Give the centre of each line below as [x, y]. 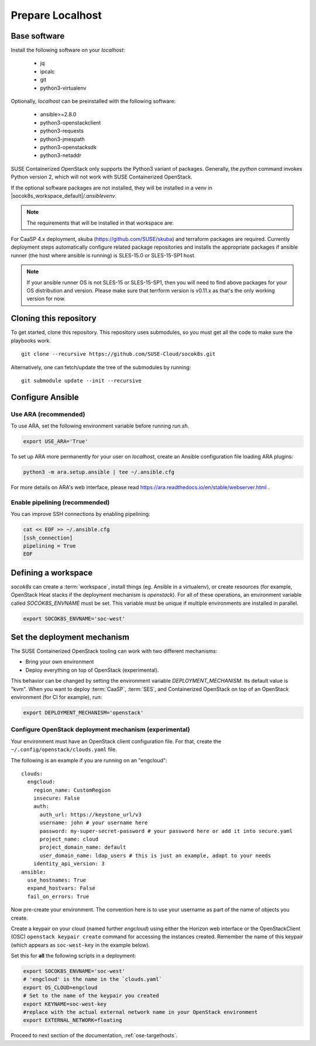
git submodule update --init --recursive [81, 381]
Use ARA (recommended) [48, 414]
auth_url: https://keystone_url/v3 [90, 814]
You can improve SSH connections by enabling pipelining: [80, 514]
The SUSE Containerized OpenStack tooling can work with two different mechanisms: [114, 651]
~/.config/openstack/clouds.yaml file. [64, 749]
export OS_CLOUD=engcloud [60, 987]
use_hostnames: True [57, 880]
